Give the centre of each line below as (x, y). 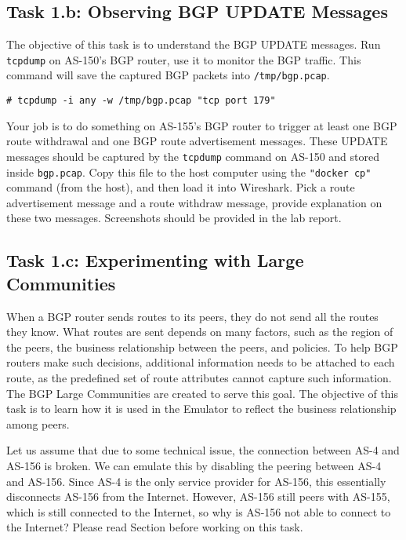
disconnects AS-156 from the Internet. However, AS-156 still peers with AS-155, (198, 496)
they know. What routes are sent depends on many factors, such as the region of (200, 332)
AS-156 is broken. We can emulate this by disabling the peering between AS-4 (194, 465)
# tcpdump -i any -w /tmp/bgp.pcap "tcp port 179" (141, 101)
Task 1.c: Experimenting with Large (155, 260)
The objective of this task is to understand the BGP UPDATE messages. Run (194, 44)
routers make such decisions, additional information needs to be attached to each (201, 362)
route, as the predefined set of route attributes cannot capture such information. (199, 378)
